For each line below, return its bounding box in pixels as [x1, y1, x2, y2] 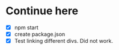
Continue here [5, 4, 79, 18]
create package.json [14, 31, 66, 37]
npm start [14, 24, 38, 31]
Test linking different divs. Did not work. [14, 37, 114, 45]
